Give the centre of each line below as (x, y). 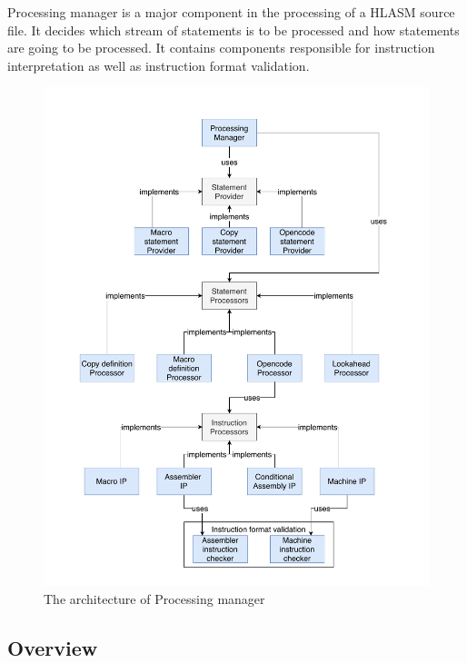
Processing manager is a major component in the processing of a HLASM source (231, 12)
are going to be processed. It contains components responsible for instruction (221, 48)
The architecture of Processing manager (154, 598)
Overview (53, 647)
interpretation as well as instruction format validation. (159, 65)
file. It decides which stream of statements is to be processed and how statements (233, 30)
